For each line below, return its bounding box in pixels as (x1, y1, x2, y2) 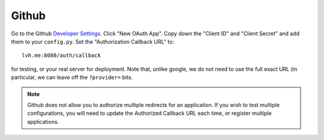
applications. (27, 118, 59, 125)
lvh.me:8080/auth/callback (22, 52, 101, 59)
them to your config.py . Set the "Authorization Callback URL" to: (11, 38, 174, 45)
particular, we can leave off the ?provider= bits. (11, 74, 133, 81)
